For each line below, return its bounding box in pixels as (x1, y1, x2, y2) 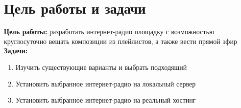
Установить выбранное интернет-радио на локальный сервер (15, 78, 196, 88)
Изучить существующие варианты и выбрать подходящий (15, 62, 187, 72)
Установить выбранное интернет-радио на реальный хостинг (15, 95, 196, 105)
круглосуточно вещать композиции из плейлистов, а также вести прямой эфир (4, 36, 237, 46)
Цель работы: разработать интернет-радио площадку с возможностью (4, 26, 215, 37)
